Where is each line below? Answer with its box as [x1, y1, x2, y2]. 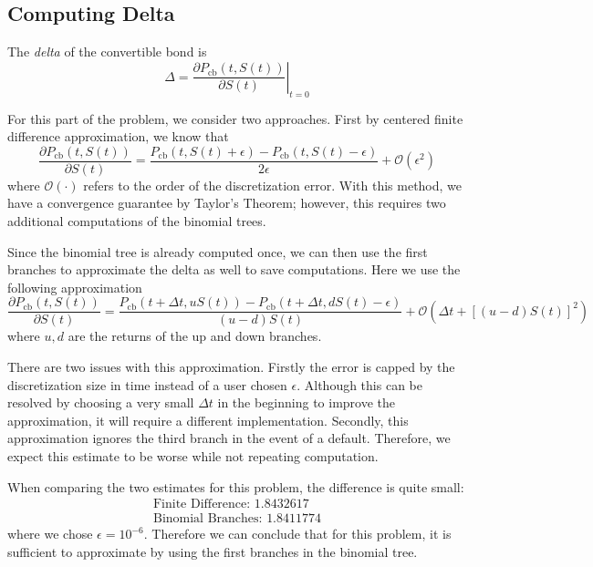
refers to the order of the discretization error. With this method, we [83, 175, 463, 194]
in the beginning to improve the [217, 393, 396, 412]
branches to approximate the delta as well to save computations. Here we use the [7, 260, 461, 279]
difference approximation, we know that [7, 127, 229, 146]
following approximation [7, 277, 142, 296]
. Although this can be [296, 375, 422, 394]
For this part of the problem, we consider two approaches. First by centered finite [7, 108, 463, 128]
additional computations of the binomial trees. [7, 211, 266, 231]
